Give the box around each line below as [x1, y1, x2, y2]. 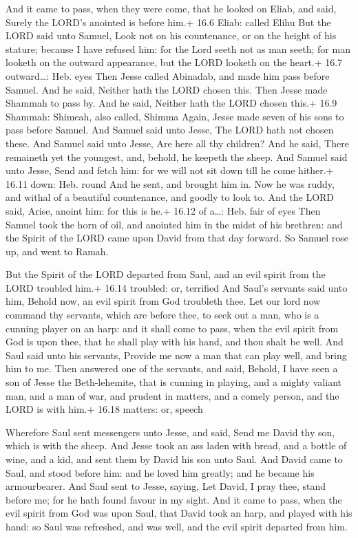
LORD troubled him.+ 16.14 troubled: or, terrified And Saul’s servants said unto [6, 280, 348, 294]
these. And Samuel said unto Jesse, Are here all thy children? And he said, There [6, 136, 349, 150]
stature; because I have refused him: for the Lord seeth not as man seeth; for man [6, 41, 350, 56]
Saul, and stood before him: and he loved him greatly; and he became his [6, 465, 315, 480]
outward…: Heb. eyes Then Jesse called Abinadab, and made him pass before [6, 68, 330, 83]
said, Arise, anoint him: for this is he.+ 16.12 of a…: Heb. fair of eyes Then [6, 203, 321, 217]
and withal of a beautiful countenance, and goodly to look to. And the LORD [6, 190, 335, 204]
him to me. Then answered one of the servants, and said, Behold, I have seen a [6, 361, 338, 376]
